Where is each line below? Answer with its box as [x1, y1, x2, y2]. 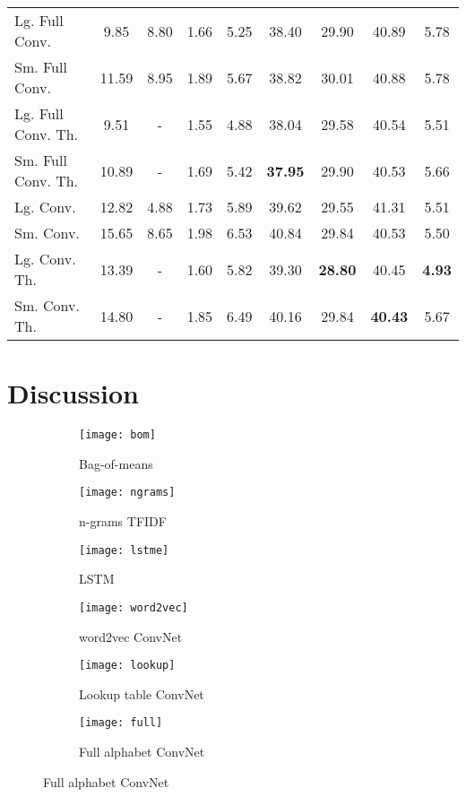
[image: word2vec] [79, 601, 188, 614]
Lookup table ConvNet [79, 684, 204, 703]
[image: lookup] [79, 659, 176, 672]
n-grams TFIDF [79, 512, 167, 531]
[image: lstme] [79, 543, 169, 557]
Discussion [7, 375, 139, 411]
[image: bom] [79, 429, 156, 442]
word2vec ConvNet [79, 627, 183, 645]
